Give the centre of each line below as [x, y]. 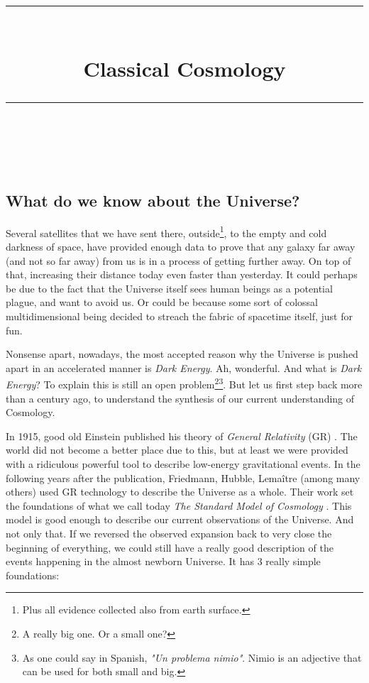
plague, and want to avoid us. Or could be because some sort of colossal [162, 302]
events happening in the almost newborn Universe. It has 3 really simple [163, 561]
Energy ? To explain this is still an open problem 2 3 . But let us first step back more [184, 383]
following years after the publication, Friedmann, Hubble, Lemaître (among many [183, 477]
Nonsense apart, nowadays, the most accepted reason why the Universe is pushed [182, 354]
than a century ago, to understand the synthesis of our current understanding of [180, 398]
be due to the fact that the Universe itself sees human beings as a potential [169, 288]
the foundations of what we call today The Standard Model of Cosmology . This [179, 505]
